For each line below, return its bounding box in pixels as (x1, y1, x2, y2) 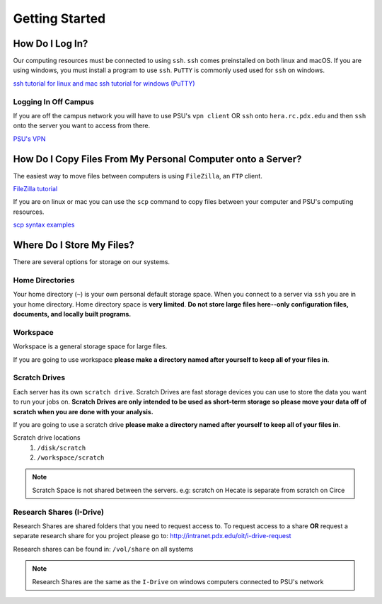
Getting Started (13, 11, 106, 26)
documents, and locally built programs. (13, 310, 132, 319)
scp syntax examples (13, 220, 75, 229)
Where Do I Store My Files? (13, 239, 134, 251)
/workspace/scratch (37, 454, 105, 462)
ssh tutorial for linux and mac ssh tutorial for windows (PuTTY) (13, 79, 195, 88)
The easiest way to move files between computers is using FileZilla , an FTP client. (13, 171, 263, 180)
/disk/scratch (37, 443, 86, 452)
